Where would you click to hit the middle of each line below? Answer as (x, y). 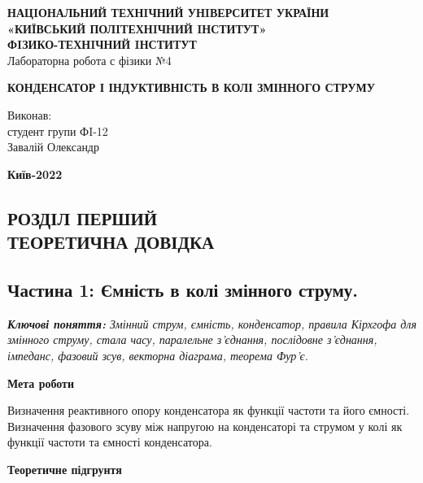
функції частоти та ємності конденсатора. (110, 442)
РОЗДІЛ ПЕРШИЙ (83, 218)
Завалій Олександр (53, 147)
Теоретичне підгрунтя (65, 469)
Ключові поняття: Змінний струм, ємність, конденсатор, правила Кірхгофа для (212, 323)
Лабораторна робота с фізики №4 (89, 60)
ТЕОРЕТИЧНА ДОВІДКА (111, 242)
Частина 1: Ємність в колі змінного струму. (183, 289)
